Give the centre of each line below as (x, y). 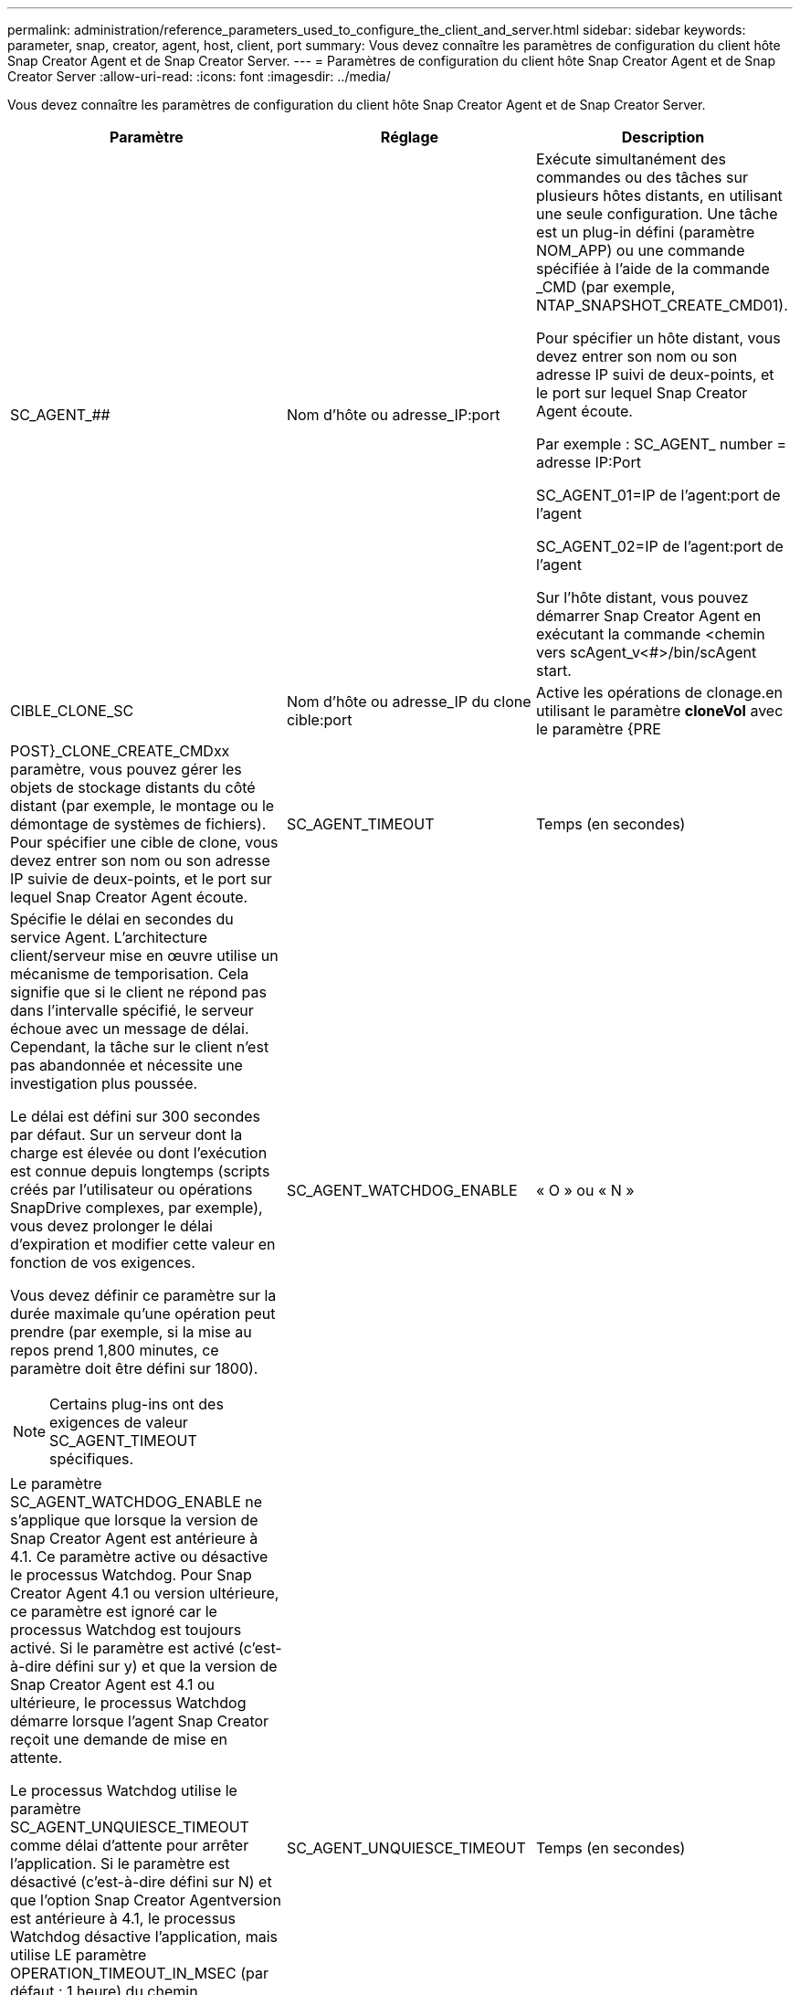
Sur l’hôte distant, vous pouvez (642, 597)
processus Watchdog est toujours (126, 1630)
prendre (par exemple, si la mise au (131, 1332)
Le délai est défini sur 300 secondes (136, 1116)
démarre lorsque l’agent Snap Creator (140, 1721)
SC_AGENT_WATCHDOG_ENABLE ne (137, 1502)
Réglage (410, 137)
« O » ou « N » (585, 1190)
